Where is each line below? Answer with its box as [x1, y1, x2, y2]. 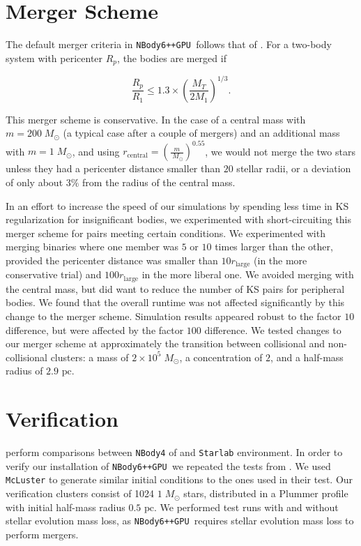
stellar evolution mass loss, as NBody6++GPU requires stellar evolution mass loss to [6, 513, 354, 528]
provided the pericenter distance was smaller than [6, 252, 218, 267]
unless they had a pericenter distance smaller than [6, 161, 221, 176]
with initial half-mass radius [6, 499, 125, 514]
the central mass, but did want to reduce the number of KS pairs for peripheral [6, 281, 345, 296]
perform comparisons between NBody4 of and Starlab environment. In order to [6, 445, 343, 460]
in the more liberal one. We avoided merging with [141, 267, 354, 282]
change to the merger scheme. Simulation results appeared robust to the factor [6, 309, 341, 324]
